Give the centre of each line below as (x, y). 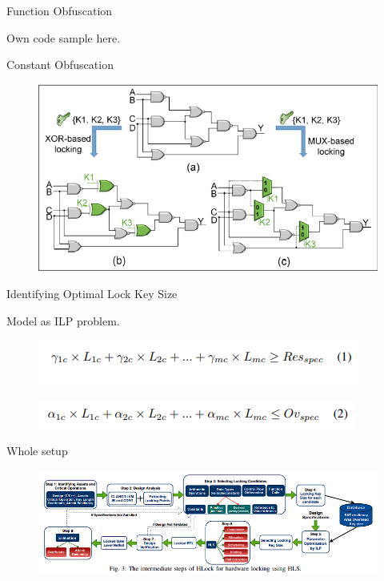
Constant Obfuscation (60, 65)
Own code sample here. (64, 37)
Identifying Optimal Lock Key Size (92, 294)
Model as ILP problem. (63, 320)
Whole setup (37, 451)
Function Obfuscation (60, 10)
